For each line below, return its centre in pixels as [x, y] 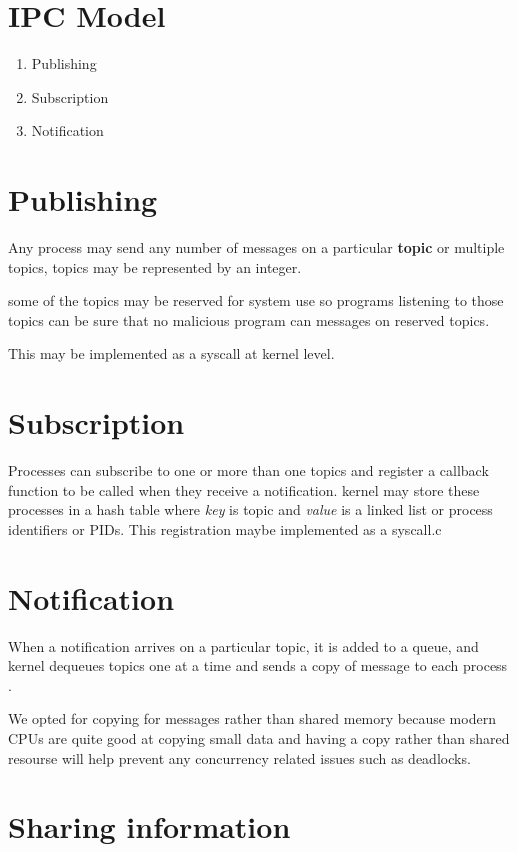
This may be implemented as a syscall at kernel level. [171, 353]
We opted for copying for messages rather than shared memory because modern [252, 718]
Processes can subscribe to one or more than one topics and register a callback [248, 470]
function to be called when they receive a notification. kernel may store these [244, 489]
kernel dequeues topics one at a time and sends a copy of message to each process [258, 665]
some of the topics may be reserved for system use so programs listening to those [256, 300]
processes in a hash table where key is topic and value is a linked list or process [250, 509]
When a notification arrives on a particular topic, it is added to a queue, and [243, 645]
